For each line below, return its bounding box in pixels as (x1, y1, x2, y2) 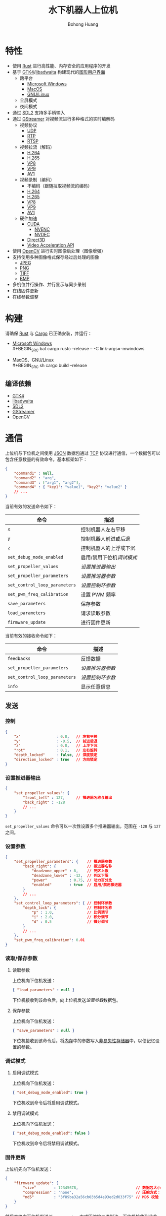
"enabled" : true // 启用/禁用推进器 (31, 882, 122, 887)
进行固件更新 (81, 619, 111, 626)
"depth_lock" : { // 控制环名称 (23, 905, 112, 910)
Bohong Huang (67, 21, 99, 27)
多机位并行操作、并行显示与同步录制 (12, 281, 86, 287)
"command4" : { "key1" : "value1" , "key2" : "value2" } (14, 485, 127, 490)
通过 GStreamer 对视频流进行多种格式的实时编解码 (12, 116, 115, 122)
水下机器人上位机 (48, 4, 118, 16)
